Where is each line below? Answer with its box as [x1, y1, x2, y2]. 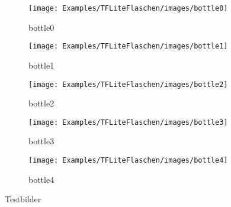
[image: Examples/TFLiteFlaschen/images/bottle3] [28, 118, 228, 127]
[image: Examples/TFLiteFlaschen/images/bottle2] [28, 80, 228, 89]
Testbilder [5, 193, 41, 205]
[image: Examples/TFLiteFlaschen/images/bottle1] [28, 42, 228, 51]
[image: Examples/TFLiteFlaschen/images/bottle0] [28, 4, 228, 12]
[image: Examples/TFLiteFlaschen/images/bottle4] [28, 156, 228, 164]
